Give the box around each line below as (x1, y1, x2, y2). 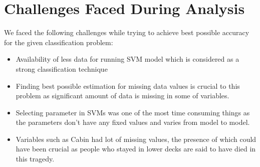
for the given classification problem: (4, 37, 113, 47)
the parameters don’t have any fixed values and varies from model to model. (16, 117, 250, 127)
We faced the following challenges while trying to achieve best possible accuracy (4, 27, 249, 38)
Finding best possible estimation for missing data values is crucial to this (16, 80, 240, 91)
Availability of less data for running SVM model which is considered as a (16, 54, 239, 64)
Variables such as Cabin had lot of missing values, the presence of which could (16, 133, 256, 144)
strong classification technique (16, 63, 108, 74)
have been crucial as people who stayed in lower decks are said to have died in (16, 143, 256, 154)
